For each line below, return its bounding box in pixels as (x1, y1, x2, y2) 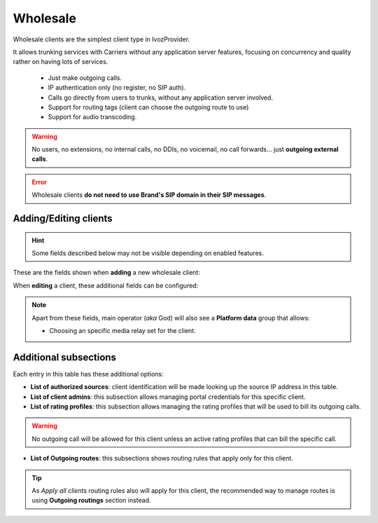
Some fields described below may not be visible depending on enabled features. (31, 249, 264, 257)
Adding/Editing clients (13, 212, 113, 224)
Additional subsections (13, 351, 117, 363)
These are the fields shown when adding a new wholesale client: (13, 269, 201, 277)
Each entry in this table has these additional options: (13, 369, 164, 378)
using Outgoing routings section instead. (31, 496, 151, 505)
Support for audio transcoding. (48, 113, 137, 121)
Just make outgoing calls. (48, 74, 122, 82)
